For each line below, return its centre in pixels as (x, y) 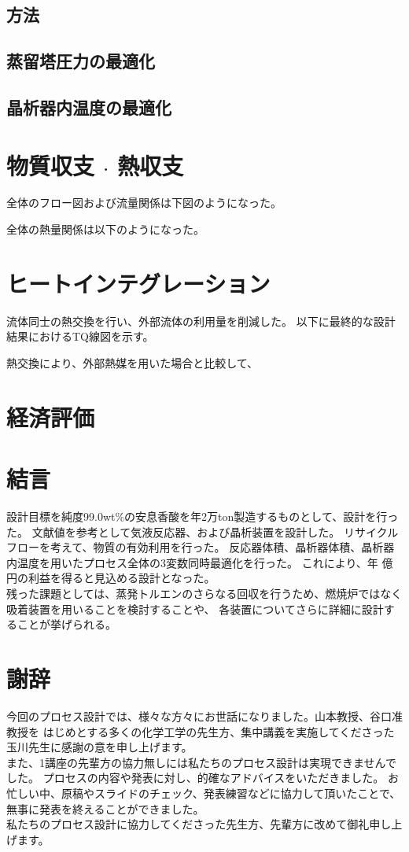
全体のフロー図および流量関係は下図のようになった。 (144, 203)
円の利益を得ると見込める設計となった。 (111, 578)
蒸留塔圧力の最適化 (81, 61)
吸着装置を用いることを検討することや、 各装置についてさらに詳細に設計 (195, 609)
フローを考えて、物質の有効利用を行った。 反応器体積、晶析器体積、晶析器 (201, 547)
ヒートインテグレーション (138, 283)
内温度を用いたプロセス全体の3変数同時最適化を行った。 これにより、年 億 (200, 562)
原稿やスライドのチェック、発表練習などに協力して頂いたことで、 (231, 793)
